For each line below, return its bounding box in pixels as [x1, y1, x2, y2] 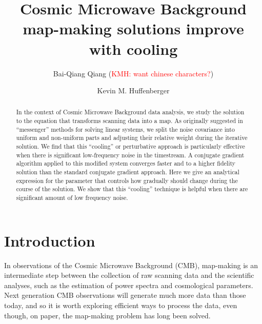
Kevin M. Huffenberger [97, 85, 170, 96]
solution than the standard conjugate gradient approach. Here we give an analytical [16, 168, 239, 176]
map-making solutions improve [23, 18, 244, 39]
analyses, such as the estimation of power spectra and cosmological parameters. [4, 279, 253, 290]
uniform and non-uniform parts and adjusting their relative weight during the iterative [16, 133, 248, 142]
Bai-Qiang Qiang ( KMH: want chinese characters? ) [53, 68, 214, 78]
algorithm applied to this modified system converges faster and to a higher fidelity [16, 159, 236, 168]
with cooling [89, 38, 178, 59]
